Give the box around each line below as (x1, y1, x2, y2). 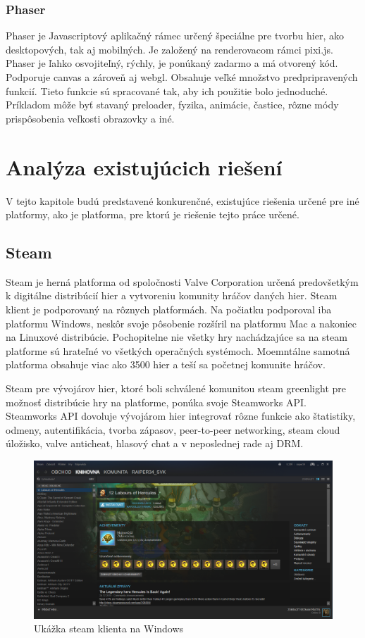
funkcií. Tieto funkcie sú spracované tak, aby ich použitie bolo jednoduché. (6, 83, 328, 98)
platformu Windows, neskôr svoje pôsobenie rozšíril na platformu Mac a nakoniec (6, 315, 357, 330)
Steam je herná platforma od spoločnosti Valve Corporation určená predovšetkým (6, 274, 359, 289)
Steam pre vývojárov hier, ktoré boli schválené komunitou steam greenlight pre (6, 381, 346, 396)
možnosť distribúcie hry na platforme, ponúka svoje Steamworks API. (6, 394, 307, 409)
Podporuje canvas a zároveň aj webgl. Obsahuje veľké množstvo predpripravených (6, 70, 358, 84)
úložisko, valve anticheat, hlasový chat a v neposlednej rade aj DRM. (6, 436, 304, 451)
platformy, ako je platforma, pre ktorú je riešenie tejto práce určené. (6, 207, 299, 222)
